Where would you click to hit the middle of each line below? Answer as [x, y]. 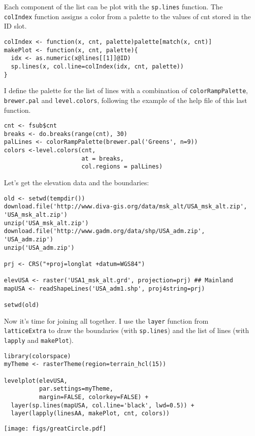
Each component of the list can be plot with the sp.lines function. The [113, 6]
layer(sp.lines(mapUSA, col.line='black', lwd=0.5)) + [103, 405]
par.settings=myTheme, [76, 389]
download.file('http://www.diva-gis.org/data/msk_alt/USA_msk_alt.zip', [126, 207]
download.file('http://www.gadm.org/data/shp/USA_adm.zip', [105, 231]
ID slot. [16, 26]
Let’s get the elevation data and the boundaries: [77, 183]
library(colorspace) [38, 356]
